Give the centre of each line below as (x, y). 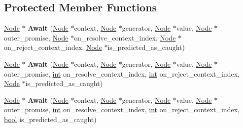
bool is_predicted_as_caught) (50, 119)
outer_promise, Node (36, 37)
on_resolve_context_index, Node (125, 37)
